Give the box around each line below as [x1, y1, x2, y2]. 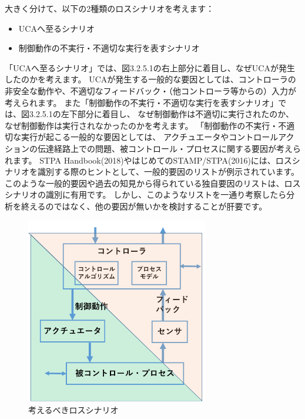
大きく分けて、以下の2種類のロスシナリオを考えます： [5, 2, 214, 14]
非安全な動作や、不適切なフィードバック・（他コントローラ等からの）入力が [5, 84, 297, 97]
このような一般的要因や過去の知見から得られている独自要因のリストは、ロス [5, 177, 301, 189]
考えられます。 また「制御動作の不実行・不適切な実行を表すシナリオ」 [5, 96, 279, 108]
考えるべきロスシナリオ [28, 403, 119, 415]
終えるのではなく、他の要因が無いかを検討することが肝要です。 [21, 199, 267, 212]
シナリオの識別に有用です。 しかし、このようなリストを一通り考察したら [5, 188, 287, 201]
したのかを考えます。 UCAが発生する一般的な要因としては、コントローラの [5, 73, 296, 85]
